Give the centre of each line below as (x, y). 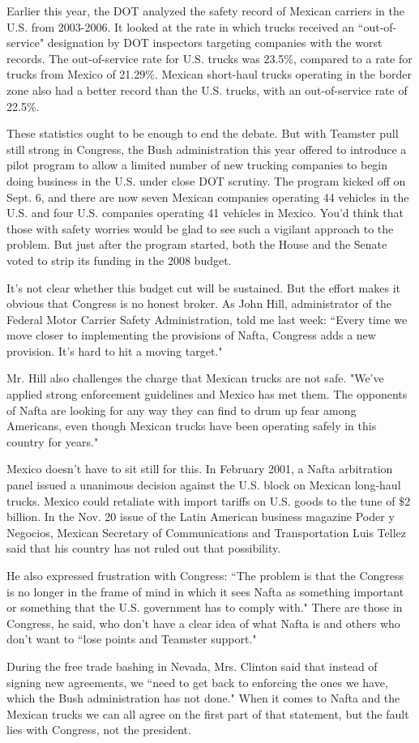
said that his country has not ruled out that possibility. (144, 548)
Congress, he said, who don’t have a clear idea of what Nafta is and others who (203, 623)
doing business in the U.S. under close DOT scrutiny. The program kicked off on (206, 180)
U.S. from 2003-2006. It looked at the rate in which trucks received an (181, 26)
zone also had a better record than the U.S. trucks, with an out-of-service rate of (207, 90)
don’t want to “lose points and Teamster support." (132, 639)
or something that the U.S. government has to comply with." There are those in (205, 607)
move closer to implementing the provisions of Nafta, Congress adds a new (191, 335)
